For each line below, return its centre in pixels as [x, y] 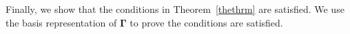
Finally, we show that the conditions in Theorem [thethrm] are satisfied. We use [175, 9]
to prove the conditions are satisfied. [206, 22]
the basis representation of [61, 22]
